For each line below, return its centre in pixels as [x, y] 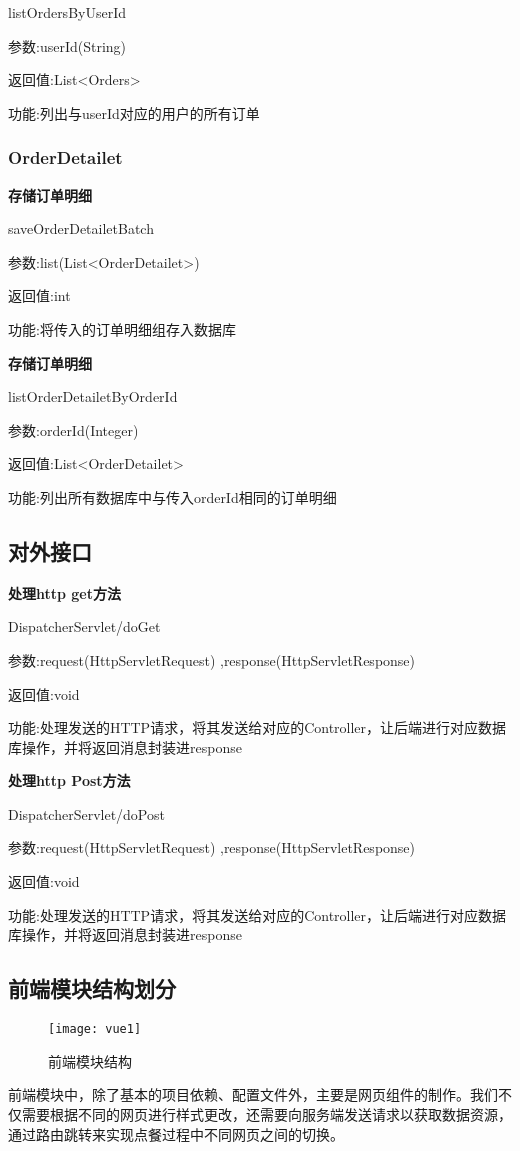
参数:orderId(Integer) [73, 429]
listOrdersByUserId [67, 12]
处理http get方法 [65, 592]
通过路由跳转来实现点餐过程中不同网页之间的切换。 [176, 1133]
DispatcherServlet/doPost [86, 813]
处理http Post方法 [69, 780]
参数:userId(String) [67, 45]
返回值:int [39, 295]
